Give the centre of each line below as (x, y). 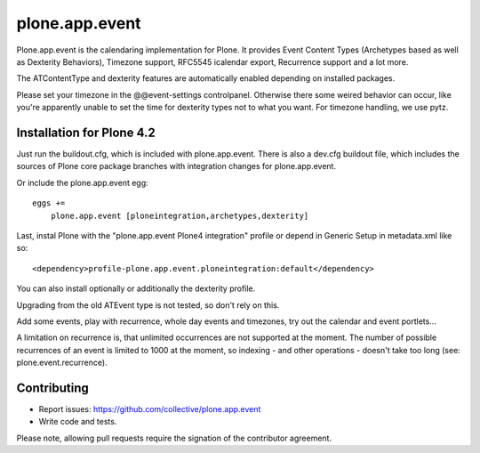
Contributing (52, 388)
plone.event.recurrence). (62, 363)
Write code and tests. (78, 422)
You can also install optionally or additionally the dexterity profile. (136, 288)
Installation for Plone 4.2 (86, 132)
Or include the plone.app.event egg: (82, 182)
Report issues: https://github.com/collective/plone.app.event (150, 409)
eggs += (49, 203)
